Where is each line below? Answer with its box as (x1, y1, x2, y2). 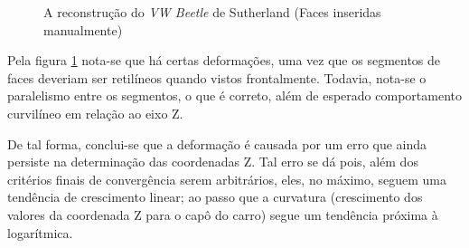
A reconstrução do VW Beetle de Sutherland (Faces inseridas (43, 3, 381, 21)
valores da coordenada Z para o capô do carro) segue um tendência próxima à (7, 205, 438, 224)
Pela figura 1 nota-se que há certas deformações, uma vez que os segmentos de (7, 51, 441, 70)
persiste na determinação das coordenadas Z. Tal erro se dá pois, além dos (7, 152, 418, 171)
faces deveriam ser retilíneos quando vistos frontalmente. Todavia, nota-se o (7, 68, 427, 87)
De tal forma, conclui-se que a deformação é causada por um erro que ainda (7, 134, 427, 153)
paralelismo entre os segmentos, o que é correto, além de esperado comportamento (7, 86, 462, 105)
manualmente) (43, 20, 123, 39)
